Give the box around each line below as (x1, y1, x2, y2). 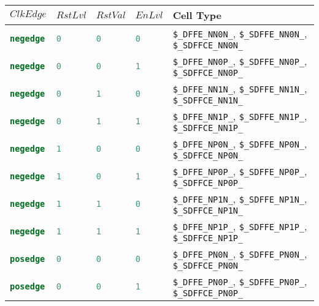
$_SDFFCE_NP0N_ (172, 151, 244, 160)
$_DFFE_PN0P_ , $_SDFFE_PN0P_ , (172, 274, 307, 288)
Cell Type (172, 8, 221, 22)
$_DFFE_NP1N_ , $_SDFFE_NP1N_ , (172, 192, 307, 206)
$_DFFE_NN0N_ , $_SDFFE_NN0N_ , (172, 26, 307, 40)
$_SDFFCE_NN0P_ (172, 68, 244, 78)
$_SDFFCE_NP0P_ (172, 178, 244, 188)
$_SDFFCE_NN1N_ (172, 95, 244, 105)
